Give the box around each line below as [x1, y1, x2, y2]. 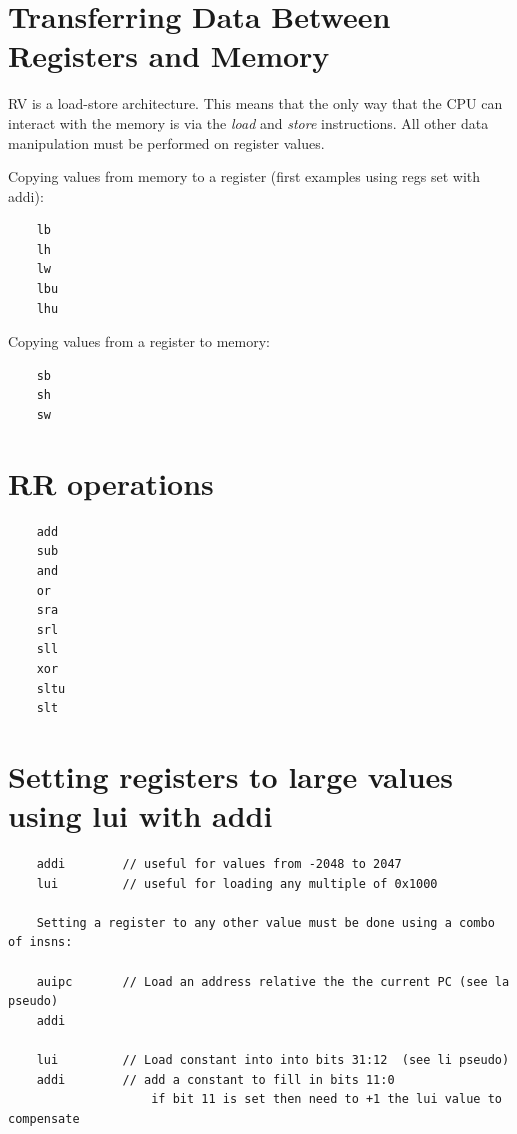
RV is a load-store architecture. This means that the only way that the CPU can [8, 93, 503, 114]
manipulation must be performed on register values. [8, 132, 325, 153]
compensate [8, 1111, 80, 1126]
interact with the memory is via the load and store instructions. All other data [8, 112, 489, 133]
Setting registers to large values [8, 755, 454, 796]
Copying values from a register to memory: [8, 331, 271, 352]
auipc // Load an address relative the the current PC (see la [36, 974, 510, 989]
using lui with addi [8, 795, 273, 836]
